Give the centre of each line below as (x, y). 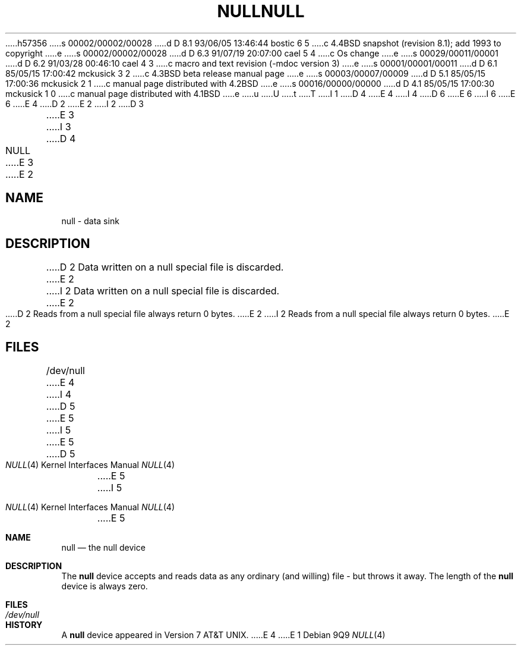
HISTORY (24, 625)
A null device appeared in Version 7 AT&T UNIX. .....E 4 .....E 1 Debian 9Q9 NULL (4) (223, 635)
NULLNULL (261, 11)
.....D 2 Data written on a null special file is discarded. (165, 267)
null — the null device (103, 548)
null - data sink (90, 221)
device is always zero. (105, 586)
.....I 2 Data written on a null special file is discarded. (163, 291)
